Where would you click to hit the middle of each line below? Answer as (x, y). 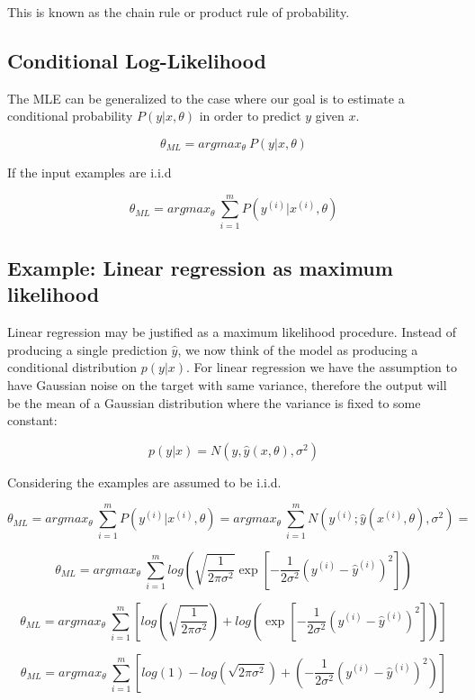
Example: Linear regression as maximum (200, 268)
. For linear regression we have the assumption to (322, 367)
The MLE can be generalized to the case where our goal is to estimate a (206, 98)
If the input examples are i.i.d (90, 172)
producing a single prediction (87, 349)
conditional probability (70, 116)
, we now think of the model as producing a (298, 349)
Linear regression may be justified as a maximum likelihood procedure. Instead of (232, 332)
